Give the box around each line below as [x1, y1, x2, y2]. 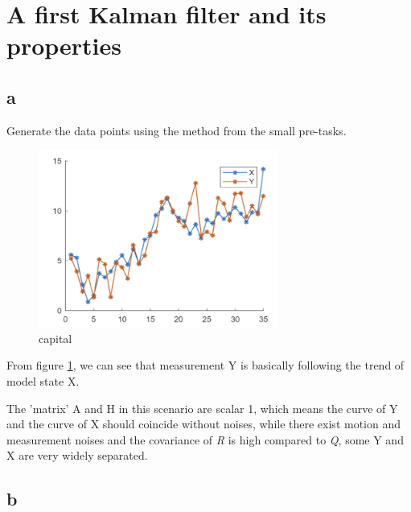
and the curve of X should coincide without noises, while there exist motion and [6, 415, 401, 432]
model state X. [6, 372, 80, 389]
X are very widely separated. [6, 447, 148, 464]
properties [6, 29, 121, 62]
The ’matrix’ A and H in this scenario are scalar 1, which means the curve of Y [6, 399, 398, 416]
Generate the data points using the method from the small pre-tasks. [6, 122, 347, 138]
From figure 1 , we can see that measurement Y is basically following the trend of [6, 357, 405, 374]
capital [39, 329, 72, 346]
